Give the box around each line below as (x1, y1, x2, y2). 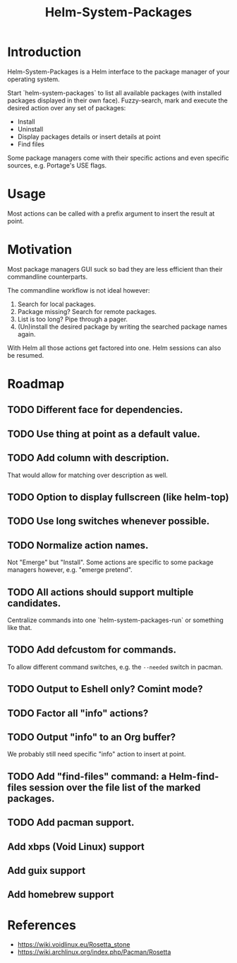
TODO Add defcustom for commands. (7, 644, 177, 656)
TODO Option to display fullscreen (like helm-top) (7, 491, 229, 503)
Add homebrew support (7, 889, 114, 901)
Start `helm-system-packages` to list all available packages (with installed (7, 88, 222, 97)
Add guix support (7, 864, 86, 877)
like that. (7, 624, 32, 631)
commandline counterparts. (7, 272, 88, 281)
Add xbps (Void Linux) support (7, 841, 145, 853)
